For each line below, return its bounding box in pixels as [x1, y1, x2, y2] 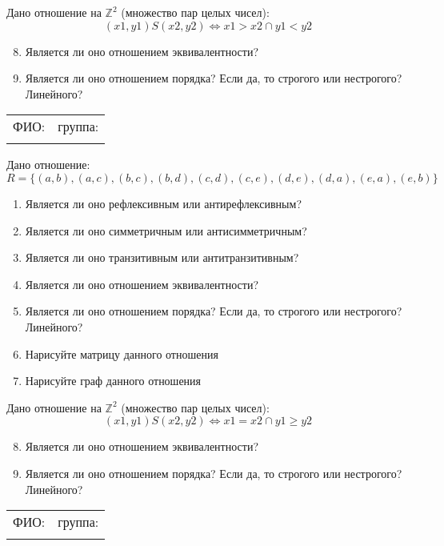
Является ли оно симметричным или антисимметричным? [25, 222, 307, 239]
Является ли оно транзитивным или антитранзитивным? [25, 249, 299, 266]
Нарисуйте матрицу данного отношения [25, 345, 218, 362]
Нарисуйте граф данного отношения [25, 372, 202, 389]
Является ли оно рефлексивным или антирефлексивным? [25, 195, 302, 211]
